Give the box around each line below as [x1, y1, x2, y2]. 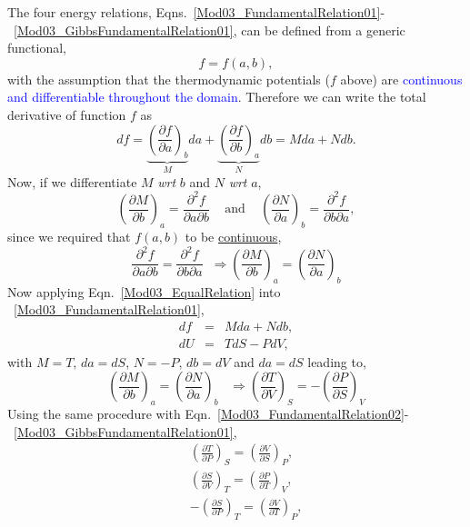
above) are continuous [340, 69, 463, 88]
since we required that [7, 227, 131, 246]
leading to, [307, 352, 366, 371]
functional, [7, 38, 66, 57]
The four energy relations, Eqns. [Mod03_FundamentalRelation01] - [7, 3, 385, 21]
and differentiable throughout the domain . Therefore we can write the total [7, 87, 426, 106]
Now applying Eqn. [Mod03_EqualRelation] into [7, 282, 281, 301]
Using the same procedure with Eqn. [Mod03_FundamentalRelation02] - [7, 404, 409, 423]
